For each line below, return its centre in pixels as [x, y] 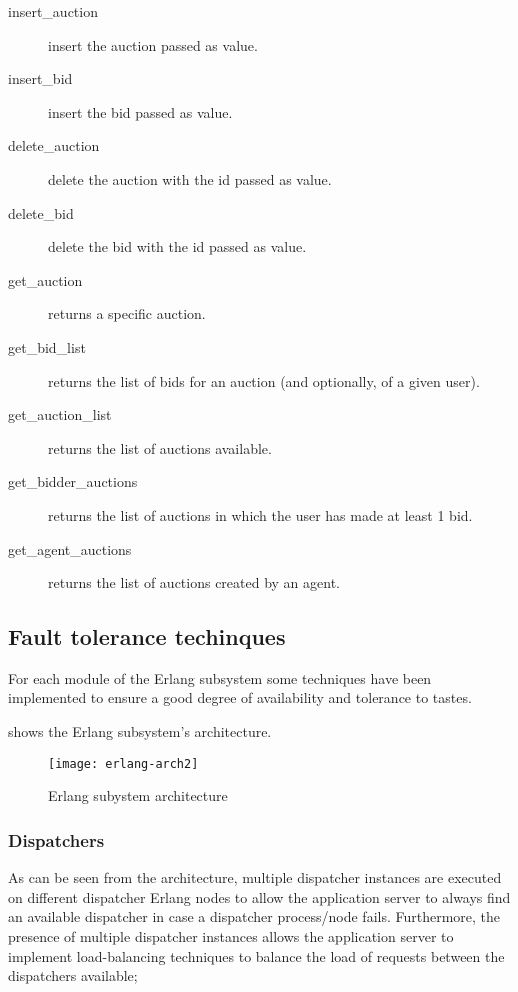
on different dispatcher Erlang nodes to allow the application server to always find [259, 896]
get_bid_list [47, 346]
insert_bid [40, 78]
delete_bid [41, 212]
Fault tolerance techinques [147, 636]
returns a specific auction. [127, 313]
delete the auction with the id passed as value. [190, 178]
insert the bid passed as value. [140, 111]
